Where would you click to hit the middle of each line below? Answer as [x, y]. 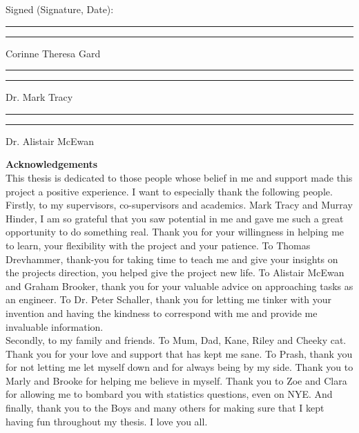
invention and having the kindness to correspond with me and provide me [162, 312]
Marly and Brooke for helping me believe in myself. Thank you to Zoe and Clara [176, 380]
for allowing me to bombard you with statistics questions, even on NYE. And [169, 394]
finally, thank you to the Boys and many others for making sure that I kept [165, 408]
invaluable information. [55, 326]
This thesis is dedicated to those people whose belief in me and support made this [179, 177]
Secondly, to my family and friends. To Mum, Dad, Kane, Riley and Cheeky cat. [176, 340]
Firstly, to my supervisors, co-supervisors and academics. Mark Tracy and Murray [179, 205]
